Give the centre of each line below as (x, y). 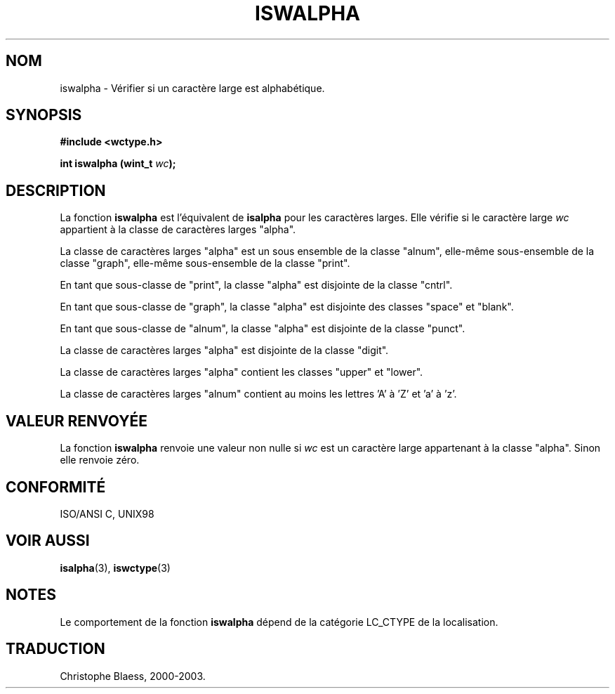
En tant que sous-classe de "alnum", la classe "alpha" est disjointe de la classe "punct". (263, 329)
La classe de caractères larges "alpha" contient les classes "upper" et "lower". (242, 372)
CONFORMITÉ (56, 487)
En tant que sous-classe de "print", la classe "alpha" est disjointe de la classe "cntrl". (256, 285)
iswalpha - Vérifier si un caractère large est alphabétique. (192, 88)
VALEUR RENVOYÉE (77, 421)
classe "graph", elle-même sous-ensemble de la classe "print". (205, 263)
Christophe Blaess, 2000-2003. (133, 676)
